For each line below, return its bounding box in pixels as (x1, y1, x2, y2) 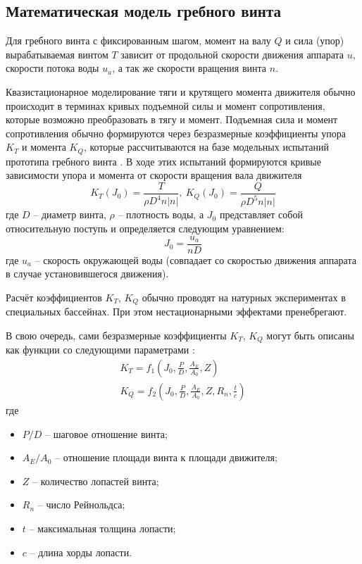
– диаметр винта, (33, 207, 106, 222)
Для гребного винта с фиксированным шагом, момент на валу (6, 33, 271, 48)
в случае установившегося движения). (6, 266, 169, 281)
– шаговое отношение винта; (45, 426, 168, 441)
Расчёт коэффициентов (6, 289, 102, 304)
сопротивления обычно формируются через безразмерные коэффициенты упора (6, 125, 346, 140)
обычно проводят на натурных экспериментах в (142, 289, 346, 304)
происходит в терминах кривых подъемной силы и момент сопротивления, (6, 98, 325, 113)
